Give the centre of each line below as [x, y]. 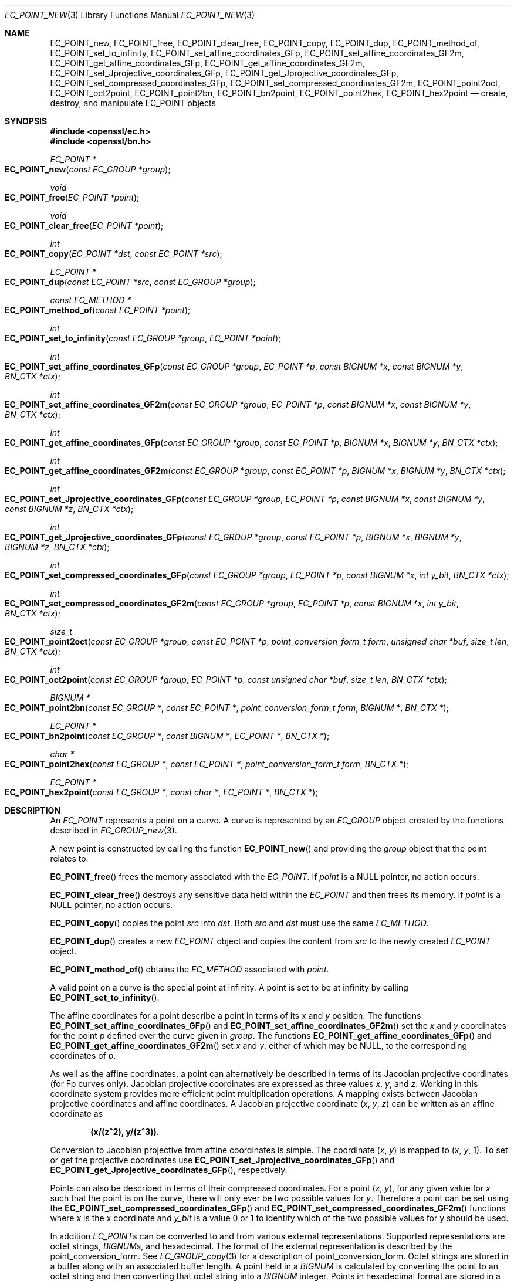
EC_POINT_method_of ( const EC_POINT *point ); [98, 310]
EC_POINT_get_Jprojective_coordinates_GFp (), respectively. [169, 1170]
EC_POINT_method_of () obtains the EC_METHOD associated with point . [190, 969]
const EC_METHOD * [91, 300]
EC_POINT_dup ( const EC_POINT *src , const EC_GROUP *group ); [130, 282]
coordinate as [77, 1114]
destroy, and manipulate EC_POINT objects [133, 103]
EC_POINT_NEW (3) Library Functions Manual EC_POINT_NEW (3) [130, 15]
